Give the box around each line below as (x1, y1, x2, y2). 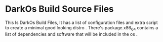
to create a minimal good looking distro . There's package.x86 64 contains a (5, 24, 158, 32)
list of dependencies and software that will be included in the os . (5, 31, 138, 37)
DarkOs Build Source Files (5, 3, 114, 15)
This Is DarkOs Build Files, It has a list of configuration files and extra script (5, 20, 158, 25)
